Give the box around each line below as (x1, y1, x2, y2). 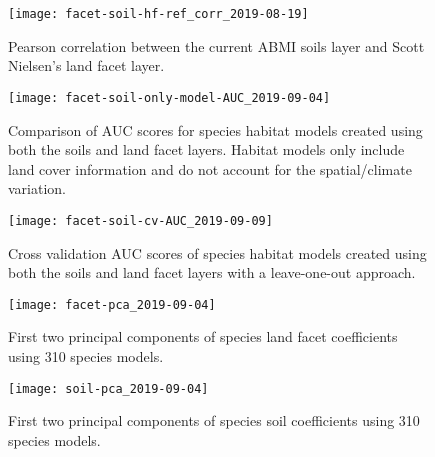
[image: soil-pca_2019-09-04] (8, 381, 209, 396)
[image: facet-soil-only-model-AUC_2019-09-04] (8, 90, 331, 105)
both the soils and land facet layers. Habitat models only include (8, 139, 405, 160)
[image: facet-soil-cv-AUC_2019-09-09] (8, 213, 273, 228)
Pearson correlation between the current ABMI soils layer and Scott (8, 35, 425, 56)
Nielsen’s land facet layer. (8, 55, 165, 76)
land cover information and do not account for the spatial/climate (8, 158, 412, 179)
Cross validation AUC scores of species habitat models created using (8, 242, 427, 263)
